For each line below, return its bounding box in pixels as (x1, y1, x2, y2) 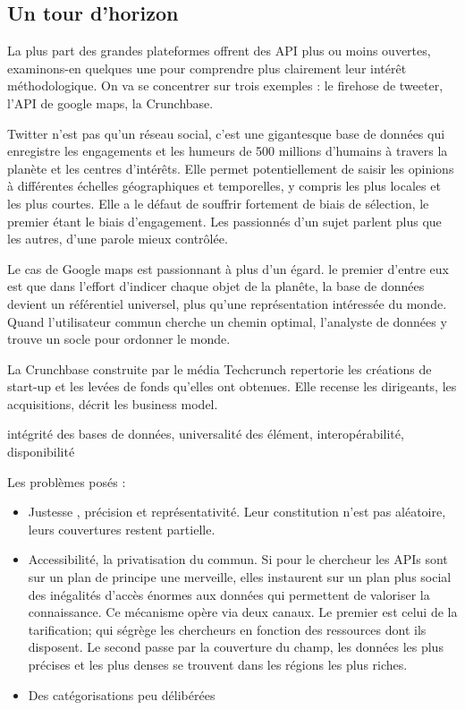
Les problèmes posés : (7, 472, 126, 491)
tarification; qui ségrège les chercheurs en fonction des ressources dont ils (28, 620, 427, 638)
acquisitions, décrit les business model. (7, 394, 218, 413)
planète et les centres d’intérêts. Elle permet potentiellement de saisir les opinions (7, 158, 454, 177)
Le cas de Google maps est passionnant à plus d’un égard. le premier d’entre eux (7, 259, 449, 278)
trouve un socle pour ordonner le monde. (7, 329, 231, 348)
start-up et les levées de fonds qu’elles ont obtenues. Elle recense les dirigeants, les (7, 377, 457, 396)
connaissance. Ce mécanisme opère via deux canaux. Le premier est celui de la (28, 603, 458, 621)
